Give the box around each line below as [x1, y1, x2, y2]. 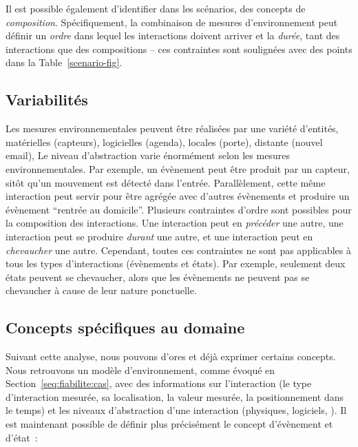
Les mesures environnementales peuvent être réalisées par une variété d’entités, [6, 121, 339, 136]
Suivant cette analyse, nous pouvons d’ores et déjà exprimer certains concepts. [6, 349, 336, 364]
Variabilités [6, 89, 88, 110]
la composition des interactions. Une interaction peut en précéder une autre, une [6, 216, 344, 230]
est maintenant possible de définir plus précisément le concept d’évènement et [6, 417, 333, 431]
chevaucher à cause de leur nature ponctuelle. [6, 283, 197, 298]
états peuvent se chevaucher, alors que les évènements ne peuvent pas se [6, 269, 310, 284]
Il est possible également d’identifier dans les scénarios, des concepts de [6, 1, 306, 15]
